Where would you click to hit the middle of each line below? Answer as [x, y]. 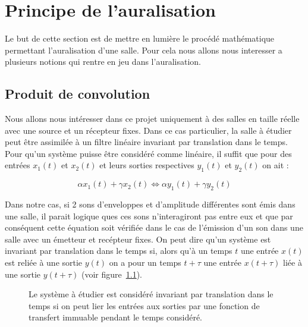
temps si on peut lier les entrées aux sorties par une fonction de [144, 305]
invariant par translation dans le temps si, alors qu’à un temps [119, 251]
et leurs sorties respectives [147, 165]
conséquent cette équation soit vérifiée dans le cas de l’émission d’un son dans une [154, 227]
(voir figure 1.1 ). [111, 274]
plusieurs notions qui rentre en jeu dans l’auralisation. [103, 62]
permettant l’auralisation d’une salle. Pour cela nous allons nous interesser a [144, 50]
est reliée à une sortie [44, 262]
